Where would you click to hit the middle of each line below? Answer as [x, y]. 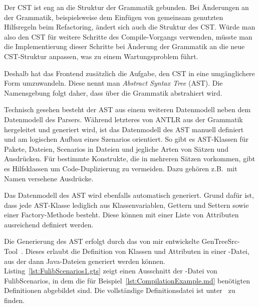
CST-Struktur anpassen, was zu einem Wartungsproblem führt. [101, 56]
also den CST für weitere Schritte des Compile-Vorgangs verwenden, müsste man [128, 36]
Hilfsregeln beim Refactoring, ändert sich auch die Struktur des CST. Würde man [130, 27]
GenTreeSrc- [221, 241]
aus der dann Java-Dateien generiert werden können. [85, 261]
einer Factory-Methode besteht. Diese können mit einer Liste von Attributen [121, 215]
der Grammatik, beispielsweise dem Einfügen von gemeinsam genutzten [114, 17]
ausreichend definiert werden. [49, 224]
